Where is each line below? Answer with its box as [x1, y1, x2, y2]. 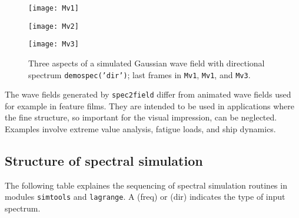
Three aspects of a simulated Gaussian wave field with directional [28, 56, 265, 69]
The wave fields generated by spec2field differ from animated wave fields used [5, 88, 291, 100]
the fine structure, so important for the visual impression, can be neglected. [5, 111, 277, 123]
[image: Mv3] [28, 40, 79, 49]
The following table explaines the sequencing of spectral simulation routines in [5, 179, 287, 191]
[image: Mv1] [28, 4, 79, 12]
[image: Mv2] [28, 22, 79, 31]
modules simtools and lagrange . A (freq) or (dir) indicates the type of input [5, 190, 285, 203]
